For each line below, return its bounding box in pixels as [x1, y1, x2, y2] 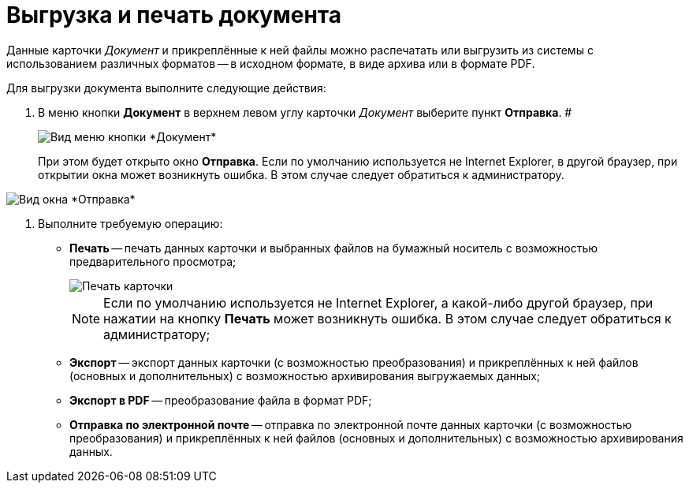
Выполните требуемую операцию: [38, 216, 223, 230]
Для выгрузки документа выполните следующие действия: [6, 80, 326, 95]
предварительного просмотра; [69, 254, 236, 268]
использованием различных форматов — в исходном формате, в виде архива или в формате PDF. [6, 56, 535, 70]
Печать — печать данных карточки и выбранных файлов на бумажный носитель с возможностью [69, 241, 598, 255]
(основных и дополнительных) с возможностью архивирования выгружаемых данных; [69, 368, 541, 383]
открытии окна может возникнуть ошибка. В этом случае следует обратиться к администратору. [38, 167, 564, 181]
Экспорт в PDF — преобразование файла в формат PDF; [69, 393, 372, 407]
